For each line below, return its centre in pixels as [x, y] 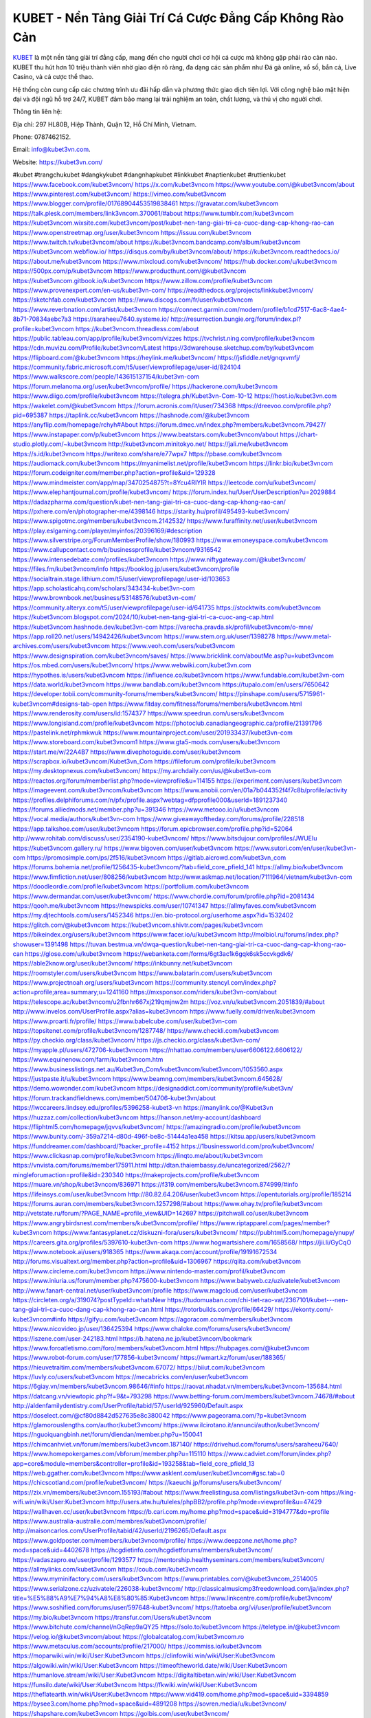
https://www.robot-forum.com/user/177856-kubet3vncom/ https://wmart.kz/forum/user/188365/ [149, 1358]
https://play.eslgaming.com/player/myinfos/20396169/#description [108, 531]
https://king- [338, 1492]
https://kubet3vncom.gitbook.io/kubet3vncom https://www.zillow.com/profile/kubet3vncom [143, 280]
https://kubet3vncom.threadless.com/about [137, 328]
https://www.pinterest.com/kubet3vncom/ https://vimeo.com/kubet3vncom [120, 194]
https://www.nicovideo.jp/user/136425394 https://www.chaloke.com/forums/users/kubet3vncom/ [151, 1329]
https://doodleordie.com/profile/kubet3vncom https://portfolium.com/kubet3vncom [131, 886]
